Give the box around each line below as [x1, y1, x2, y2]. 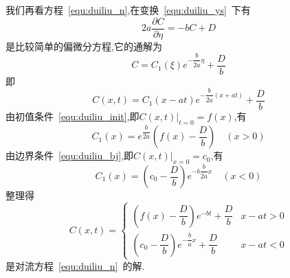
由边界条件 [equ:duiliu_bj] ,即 [5, 148, 133, 163]
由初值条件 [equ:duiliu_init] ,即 [5, 108, 140, 123]
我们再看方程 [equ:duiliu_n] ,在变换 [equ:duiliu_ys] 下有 [5, 3, 251, 16]
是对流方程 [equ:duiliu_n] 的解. [5, 258, 145, 273]
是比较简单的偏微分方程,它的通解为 [5, 38, 162, 53]
